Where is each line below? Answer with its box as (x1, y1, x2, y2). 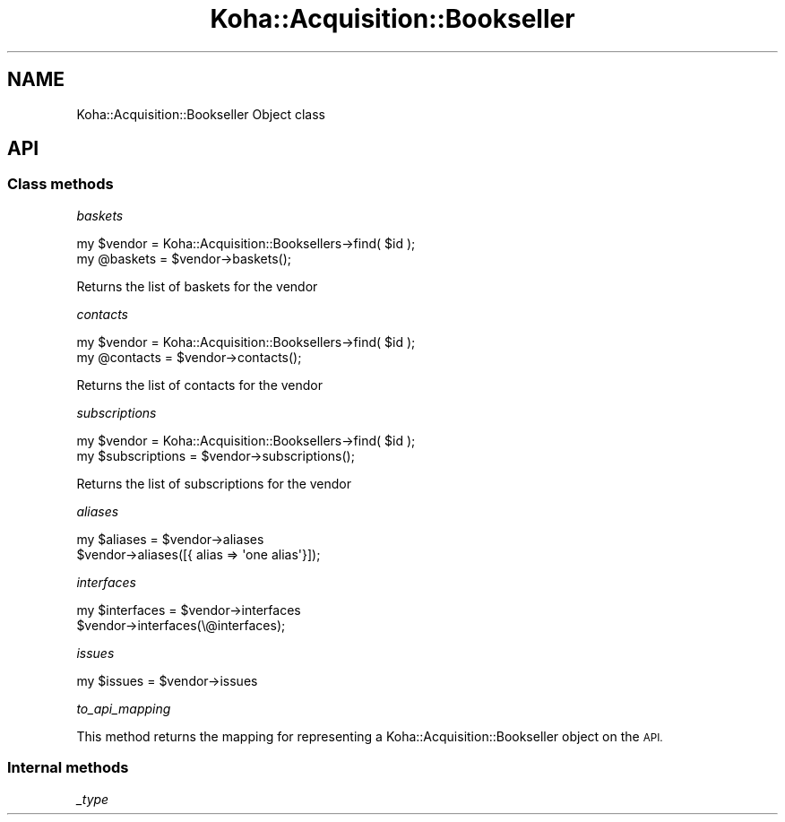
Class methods (7, 175, 114, 194)
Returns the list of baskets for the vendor (76, 278, 318, 294)
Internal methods (7, 758, 129, 777)
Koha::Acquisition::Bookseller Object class (76, 106, 325, 122)
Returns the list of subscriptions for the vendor (76, 475, 352, 491)
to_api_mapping (76, 700, 171, 716)
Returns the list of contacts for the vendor (76, 376, 323, 393)
